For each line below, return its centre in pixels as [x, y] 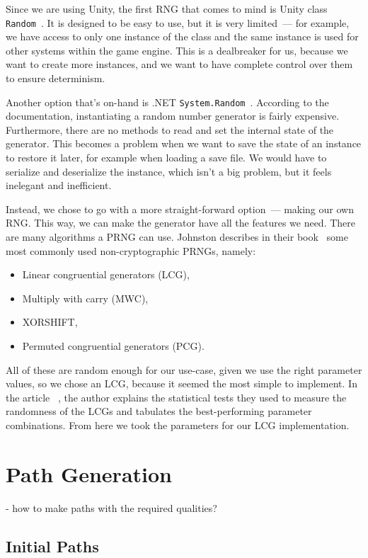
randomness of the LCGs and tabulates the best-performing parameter [159, 411]
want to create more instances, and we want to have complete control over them [179, 64]
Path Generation [89, 473]
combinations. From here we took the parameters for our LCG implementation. [178, 425]
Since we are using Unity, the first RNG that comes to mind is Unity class [167, 8]
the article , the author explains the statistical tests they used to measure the [176, 397]
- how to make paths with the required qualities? [111, 507]
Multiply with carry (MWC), [85, 298]
